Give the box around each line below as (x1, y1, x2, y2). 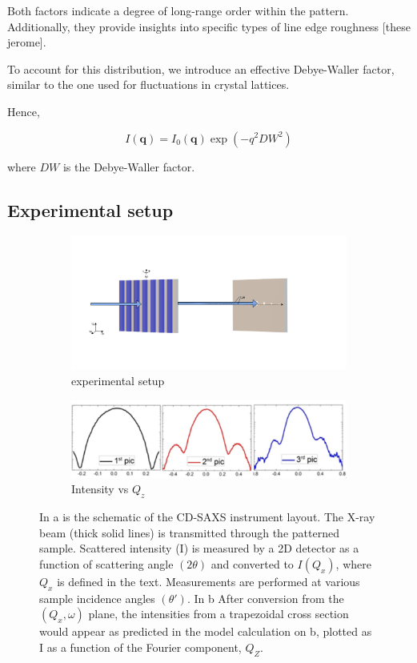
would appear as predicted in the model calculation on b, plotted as (39, 623, 372, 640)
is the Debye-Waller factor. (62, 158, 195, 175)
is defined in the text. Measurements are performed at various (57, 573, 360, 589)
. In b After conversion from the (186, 589, 344, 606)
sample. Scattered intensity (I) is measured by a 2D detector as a (39, 540, 359, 557)
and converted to (211, 555, 294, 572)
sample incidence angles (39, 589, 155, 606)
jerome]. (7, 34, 46, 50)
